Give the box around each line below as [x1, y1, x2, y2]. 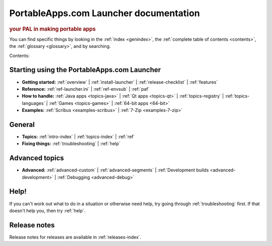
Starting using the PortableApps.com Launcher [9, 66, 161, 74]
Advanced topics [9, 154, 64, 162]
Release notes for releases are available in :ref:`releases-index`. [9, 234, 142, 240]
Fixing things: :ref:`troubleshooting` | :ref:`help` [22, 141, 121, 147]
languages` [22, 100, 45, 106]
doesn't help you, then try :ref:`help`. [9, 207, 86, 214]
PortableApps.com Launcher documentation [9, 8, 200, 19]
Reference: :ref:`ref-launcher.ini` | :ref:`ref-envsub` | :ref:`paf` [22, 86, 150, 92]
